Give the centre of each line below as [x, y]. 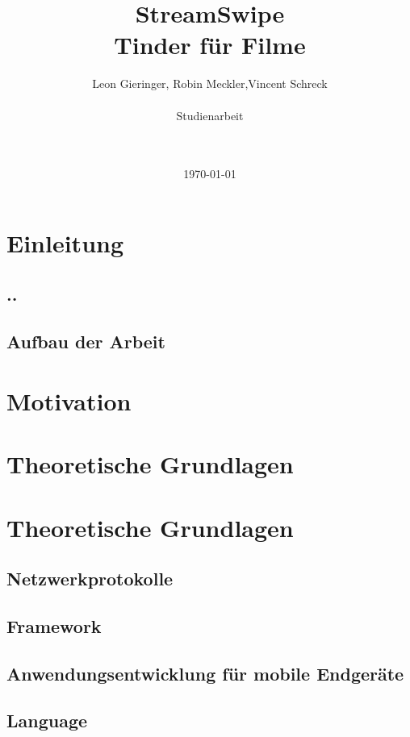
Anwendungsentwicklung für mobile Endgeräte [205, 673]
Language [47, 720]
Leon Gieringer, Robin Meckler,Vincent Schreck [210, 83]
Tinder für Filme [210, 45]
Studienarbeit [210, 115]
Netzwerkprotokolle [90, 579]
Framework [54, 625]
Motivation [69, 400]
